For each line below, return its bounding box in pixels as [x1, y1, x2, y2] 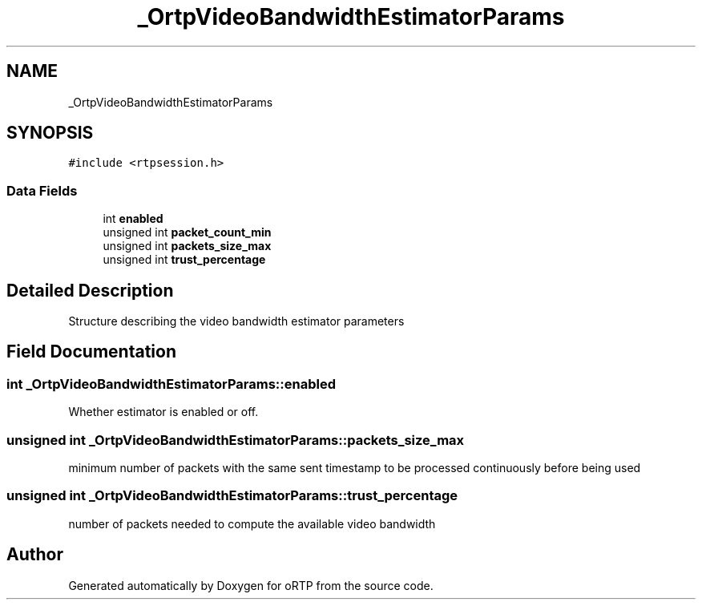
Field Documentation [6, 341, 176, 362]
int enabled [103, 212, 163, 226]
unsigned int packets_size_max [103, 239, 272, 253]
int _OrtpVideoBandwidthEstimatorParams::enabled [6, 375, 336, 392]
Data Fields [6, 182, 78, 199]
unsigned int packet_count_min [103, 225, 272, 240]
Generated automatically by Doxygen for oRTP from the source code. [68, 578, 434, 592]
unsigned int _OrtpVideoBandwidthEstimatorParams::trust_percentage [6, 487, 458, 504]
